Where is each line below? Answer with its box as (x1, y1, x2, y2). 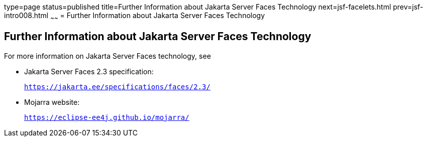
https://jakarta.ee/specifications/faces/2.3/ (24, 82, 210, 91)
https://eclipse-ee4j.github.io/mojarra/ (24, 113, 189, 121)
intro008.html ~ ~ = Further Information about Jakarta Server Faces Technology (4, 11, 265, 22)
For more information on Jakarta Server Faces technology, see (4, 51, 211, 60)
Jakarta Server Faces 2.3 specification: (24, 67, 154, 76)
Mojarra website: (24, 97, 80, 106)
